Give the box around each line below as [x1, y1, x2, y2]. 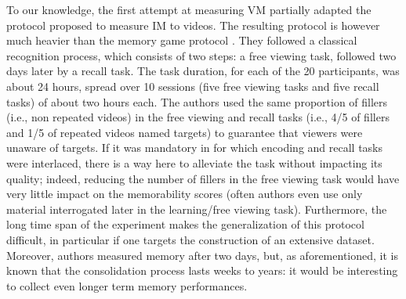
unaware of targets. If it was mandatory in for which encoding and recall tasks [6, 139, 383, 156]
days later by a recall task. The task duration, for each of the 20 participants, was [6, 63, 400, 79]
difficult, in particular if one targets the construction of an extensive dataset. [6, 231, 375, 247]
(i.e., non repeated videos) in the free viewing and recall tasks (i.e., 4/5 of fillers [6, 109, 390, 125]
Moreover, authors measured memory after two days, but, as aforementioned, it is [6, 247, 398, 263]
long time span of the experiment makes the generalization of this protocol [6, 216, 364, 232]
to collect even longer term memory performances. [6, 277, 248, 294]
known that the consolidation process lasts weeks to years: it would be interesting [6, 262, 398, 279]
